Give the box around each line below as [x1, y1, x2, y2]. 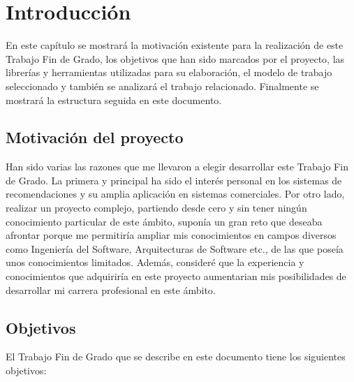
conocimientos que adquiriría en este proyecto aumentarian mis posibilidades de [6, 269, 346, 284]
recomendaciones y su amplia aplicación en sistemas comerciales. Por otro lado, [6, 186, 345, 201]
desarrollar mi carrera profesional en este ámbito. [6, 282, 216, 297]
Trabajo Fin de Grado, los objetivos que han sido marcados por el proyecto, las [6, 51, 345, 66]
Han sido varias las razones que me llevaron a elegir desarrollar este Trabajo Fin [6, 159, 348, 174]
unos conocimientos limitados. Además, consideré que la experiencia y [6, 255, 304, 270]
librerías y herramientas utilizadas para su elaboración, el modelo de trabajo [6, 65, 332, 80]
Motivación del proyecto [6, 126, 184, 148]
